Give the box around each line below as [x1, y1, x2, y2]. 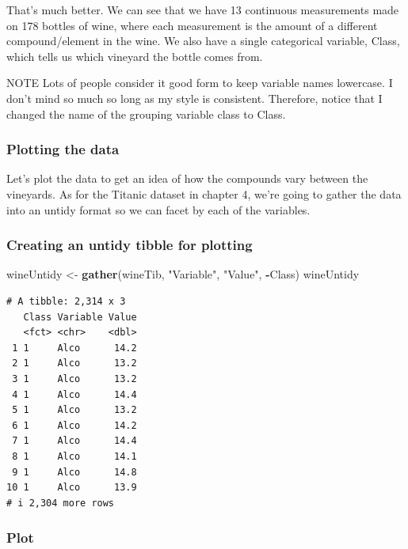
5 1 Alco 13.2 [12, 404, 137, 416]
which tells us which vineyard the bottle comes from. [6, 47, 263, 64]
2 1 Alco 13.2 [12, 358, 137, 369]
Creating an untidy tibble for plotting [6, 235, 253, 255]
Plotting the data [6, 139, 120, 159]
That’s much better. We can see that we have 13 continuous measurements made [6, 2, 399, 17]
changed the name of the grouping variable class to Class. [6, 105, 286, 122]
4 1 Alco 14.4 [12, 388, 137, 400]
